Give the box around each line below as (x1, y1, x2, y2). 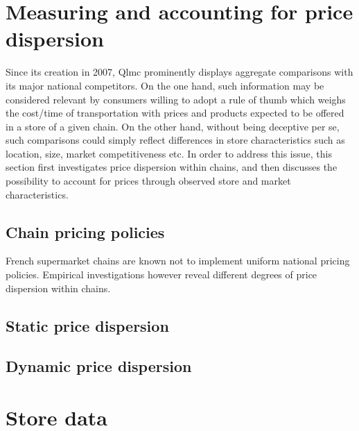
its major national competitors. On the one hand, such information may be (6, 78, 324, 92)
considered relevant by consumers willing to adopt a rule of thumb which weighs (6, 92, 346, 106)
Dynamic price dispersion (6, 355, 192, 377)
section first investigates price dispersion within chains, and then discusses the (6, 160, 338, 174)
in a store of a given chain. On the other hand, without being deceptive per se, (6, 119, 340, 133)
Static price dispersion (6, 314, 169, 336)
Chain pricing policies (6, 221, 165, 242)
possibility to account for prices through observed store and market (6, 174, 291, 188)
